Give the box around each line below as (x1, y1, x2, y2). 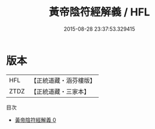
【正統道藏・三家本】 (30, 87, 91, 95)
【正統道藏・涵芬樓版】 (30, 76, 96, 85)
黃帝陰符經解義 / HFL (49, 5, 150, 19)
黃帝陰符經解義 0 (14, 116, 56, 123)
